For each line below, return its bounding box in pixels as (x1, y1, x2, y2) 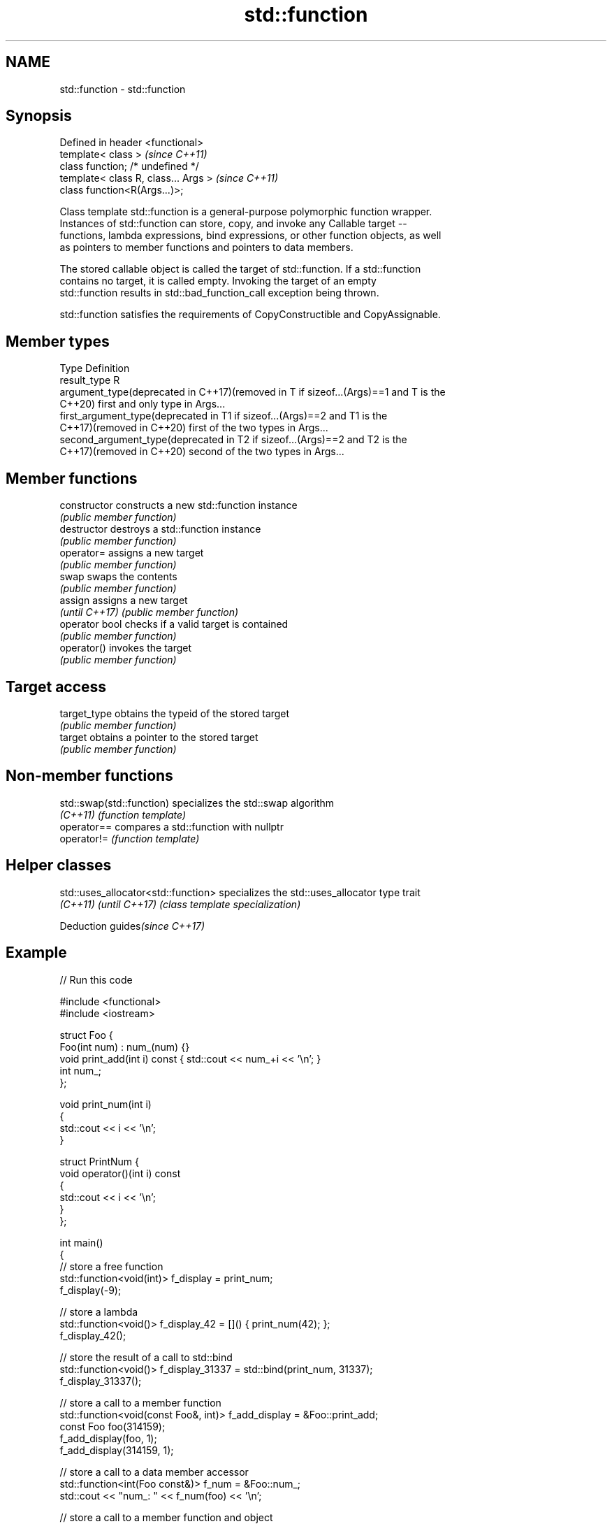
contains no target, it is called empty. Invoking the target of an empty (59, 275, 377, 287)
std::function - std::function (59, 82, 186, 95)
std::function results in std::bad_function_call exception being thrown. (59, 287, 379, 299)
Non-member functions (6, 767, 173, 785)
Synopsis (6, 107, 72, 125)
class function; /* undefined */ (59, 160, 199, 173)
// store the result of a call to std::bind (59, 1351, 233, 1363)
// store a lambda (59, 1305, 138, 1318)
